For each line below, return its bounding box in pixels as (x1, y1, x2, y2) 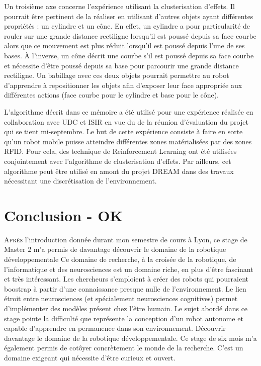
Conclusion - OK (4, 205, 123, 225)
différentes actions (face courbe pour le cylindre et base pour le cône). (4, 89, 219, 100)
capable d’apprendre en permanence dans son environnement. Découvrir (4, 323, 226, 333)
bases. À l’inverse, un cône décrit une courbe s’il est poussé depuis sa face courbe (4, 50, 254, 60)
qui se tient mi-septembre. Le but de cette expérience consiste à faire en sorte (4, 126, 243, 137)
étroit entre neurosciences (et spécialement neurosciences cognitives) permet (4, 293, 238, 304)
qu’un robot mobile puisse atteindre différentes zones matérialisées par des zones (4, 136, 252, 146)
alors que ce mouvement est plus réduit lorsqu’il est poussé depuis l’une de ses (4, 40, 245, 51)
